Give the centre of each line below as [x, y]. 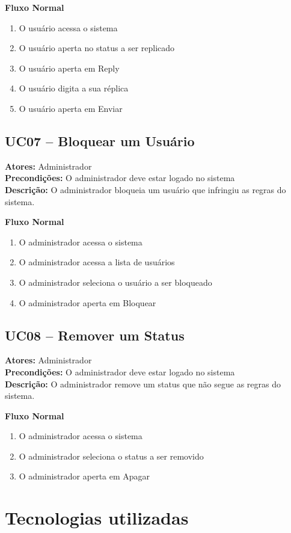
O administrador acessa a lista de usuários [97, 262]
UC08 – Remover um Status [95, 335]
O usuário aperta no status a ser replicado [97, 48]
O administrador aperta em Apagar [84, 476]
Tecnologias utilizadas [97, 518]
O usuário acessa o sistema [68, 27]
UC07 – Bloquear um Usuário [100, 140]
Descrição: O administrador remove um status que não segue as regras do [143, 384]
